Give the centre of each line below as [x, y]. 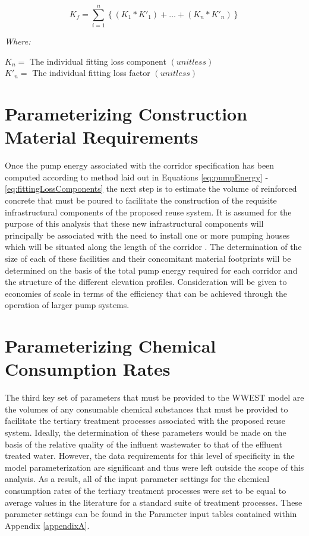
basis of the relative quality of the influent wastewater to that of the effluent [144, 444]
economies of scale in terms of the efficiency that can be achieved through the [146, 293]
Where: [18, 41]
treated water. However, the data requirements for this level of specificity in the [150, 456]
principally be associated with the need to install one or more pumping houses [147, 235]
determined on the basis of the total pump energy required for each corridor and [151, 270]
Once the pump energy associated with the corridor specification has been [140, 165]
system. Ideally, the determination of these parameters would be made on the [146, 432]
